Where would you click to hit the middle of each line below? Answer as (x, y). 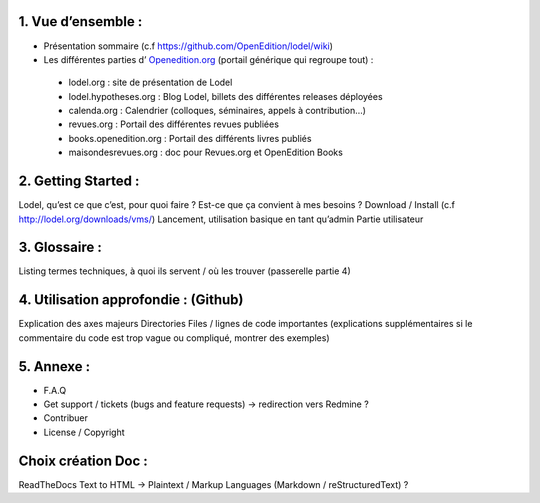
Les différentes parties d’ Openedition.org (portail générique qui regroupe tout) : (208, 59)
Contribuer (66, 418)
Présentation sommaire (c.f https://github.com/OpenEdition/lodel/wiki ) (188, 46)
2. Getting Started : (79, 181)
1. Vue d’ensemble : (80, 21)
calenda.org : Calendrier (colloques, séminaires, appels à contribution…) (217, 111)
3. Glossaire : (60, 247)
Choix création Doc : (83, 460)
